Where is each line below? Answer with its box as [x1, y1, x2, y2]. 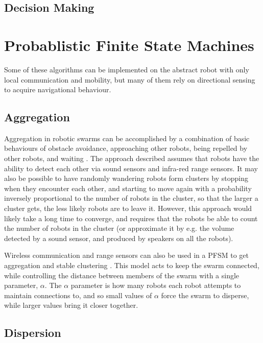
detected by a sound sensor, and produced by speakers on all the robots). [4, 232, 233, 243]
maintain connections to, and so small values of [4, 289, 152, 300]
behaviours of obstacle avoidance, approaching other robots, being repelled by [4, 143, 248, 153]
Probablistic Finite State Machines [4, 34, 254, 55]
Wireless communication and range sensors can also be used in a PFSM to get [4, 250, 249, 260]
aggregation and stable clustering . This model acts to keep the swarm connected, [4, 260, 259, 271]
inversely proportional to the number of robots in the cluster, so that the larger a [4, 193, 258, 203]
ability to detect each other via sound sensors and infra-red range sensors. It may [4, 163, 258, 173]
